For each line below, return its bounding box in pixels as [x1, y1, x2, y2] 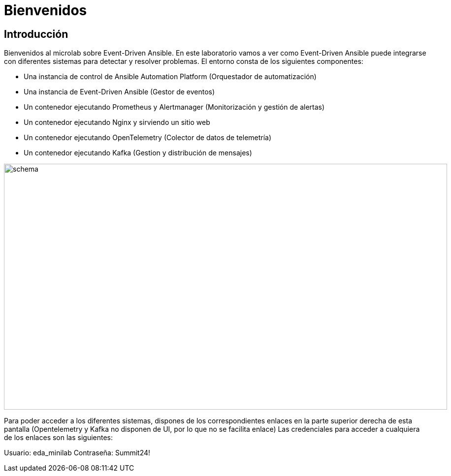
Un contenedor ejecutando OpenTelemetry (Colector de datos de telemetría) [24, 133, 272, 142]
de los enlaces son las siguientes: [4, 433, 113, 442]
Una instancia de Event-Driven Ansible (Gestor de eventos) [24, 88, 215, 96]
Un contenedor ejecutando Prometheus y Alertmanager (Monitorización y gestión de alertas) [24, 103, 325, 112]
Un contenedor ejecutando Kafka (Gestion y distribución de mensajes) [24, 149, 252, 157]
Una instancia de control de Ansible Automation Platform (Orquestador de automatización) [24, 72, 317, 81]
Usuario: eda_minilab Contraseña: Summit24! [4, 448, 151, 457]
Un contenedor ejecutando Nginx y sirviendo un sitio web [24, 118, 210, 127]
